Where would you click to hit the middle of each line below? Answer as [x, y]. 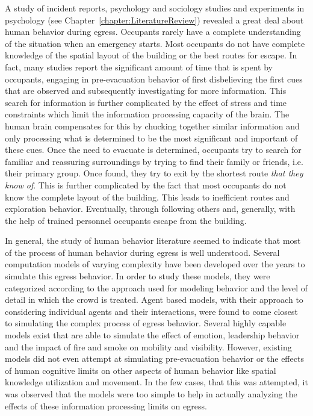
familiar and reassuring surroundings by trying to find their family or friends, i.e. [154, 161]
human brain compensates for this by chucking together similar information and [152, 126]
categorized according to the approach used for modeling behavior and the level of [156, 287]
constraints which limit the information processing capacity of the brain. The [147, 114]
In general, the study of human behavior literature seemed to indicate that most [153, 241]
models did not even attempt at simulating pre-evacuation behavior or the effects [154, 359]
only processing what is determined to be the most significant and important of [151, 138]
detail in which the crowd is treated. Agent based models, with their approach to [154, 300]
